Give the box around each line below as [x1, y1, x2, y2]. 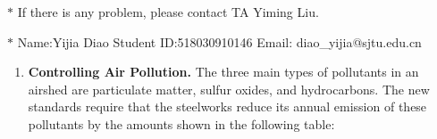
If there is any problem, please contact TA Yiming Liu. [17, 3, 319, 20]
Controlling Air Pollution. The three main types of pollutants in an [28, 62, 419, 81]
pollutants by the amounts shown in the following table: [28, 114, 335, 133]
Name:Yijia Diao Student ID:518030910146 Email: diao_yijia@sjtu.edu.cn [17, 32, 422, 51]
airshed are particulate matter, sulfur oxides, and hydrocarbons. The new [28, 79, 430, 98]
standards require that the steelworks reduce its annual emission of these [28, 97, 427, 116]
